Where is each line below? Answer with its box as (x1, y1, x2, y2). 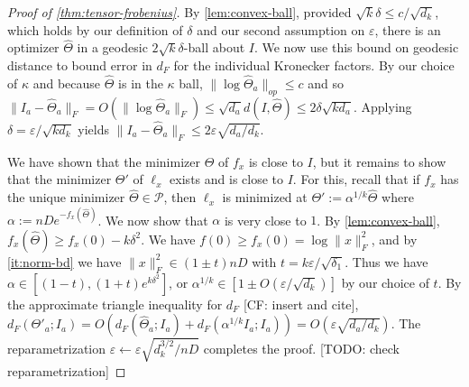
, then (163, 188, 197, 207)
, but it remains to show (312, 152, 446, 170)
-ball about (183, 38, 245, 57)
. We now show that (97, 210, 208, 229)
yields (78, 119, 110, 138)
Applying (361, 97, 412, 115)
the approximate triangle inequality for (7, 294, 223, 313)
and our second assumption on (197, 20, 365, 39)
